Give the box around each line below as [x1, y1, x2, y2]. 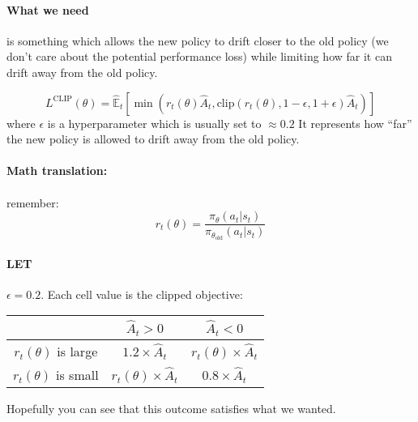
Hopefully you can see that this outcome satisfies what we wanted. [6, 399, 336, 416]
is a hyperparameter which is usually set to [47, 114, 262, 131]
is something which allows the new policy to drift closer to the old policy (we [6, 32, 389, 49]
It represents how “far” [298, 114, 412, 131]
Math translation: [6, 162, 108, 179]
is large [57, 341, 98, 360]
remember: [6, 194, 59, 211]
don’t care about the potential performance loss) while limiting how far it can [6, 48, 392, 65]
